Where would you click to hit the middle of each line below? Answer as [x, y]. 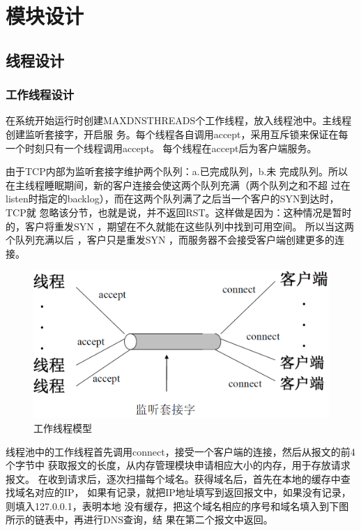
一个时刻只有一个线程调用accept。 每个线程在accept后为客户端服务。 [161, 148]
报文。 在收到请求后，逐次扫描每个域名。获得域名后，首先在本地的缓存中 [173, 478]
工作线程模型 [63, 427]
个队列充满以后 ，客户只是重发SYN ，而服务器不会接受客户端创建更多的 [170, 240]
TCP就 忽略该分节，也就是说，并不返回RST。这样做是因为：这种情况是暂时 [179, 212]
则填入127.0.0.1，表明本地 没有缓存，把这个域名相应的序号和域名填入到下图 [177, 506]
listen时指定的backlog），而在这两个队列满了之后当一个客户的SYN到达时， [172, 199]
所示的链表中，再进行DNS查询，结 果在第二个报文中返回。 [139, 519]
